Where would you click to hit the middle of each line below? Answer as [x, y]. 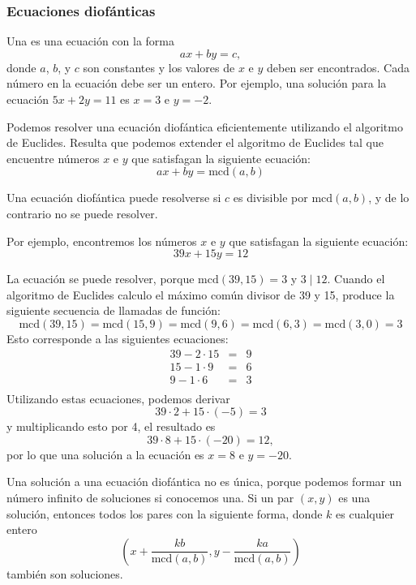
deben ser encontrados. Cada [338, 67]
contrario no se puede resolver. [82, 213]
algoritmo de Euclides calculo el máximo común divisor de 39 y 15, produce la [201, 294]
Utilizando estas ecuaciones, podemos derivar [118, 398]
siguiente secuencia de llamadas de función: [114, 310]
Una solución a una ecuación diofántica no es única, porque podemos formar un [204, 482]
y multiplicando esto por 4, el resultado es [111, 426]
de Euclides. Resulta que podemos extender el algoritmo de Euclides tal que [195, 142]
